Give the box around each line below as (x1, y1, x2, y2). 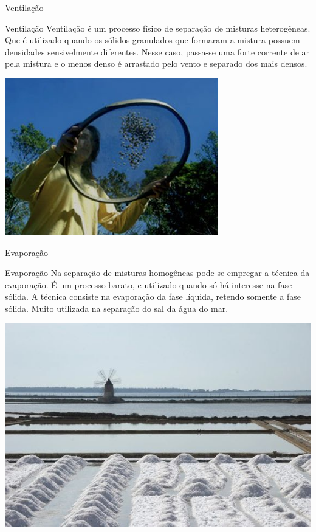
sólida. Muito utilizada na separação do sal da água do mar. (5, 302, 228, 314)
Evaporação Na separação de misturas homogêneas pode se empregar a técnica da (5, 266, 310, 279)
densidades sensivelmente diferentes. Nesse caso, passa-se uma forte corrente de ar (5, 45, 310, 58)
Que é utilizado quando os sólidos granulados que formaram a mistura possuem (5, 33, 300, 46)
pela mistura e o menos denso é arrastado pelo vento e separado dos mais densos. (5, 57, 307, 70)
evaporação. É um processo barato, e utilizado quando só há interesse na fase (5, 278, 292, 291)
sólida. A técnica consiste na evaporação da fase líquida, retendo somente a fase (5, 290, 301, 303)
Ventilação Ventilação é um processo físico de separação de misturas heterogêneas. (5, 21, 311, 34)
